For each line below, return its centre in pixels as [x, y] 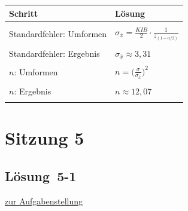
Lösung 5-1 [41, 175]
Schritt [24, 13]
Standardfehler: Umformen [58, 33]
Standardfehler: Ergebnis [54, 53]
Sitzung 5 [45, 138]
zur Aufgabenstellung [44, 201]
